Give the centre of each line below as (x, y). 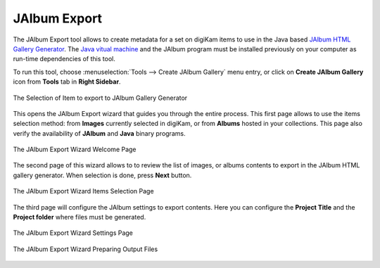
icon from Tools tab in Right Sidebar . (67, 82)
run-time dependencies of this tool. (64, 59)
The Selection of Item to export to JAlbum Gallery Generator (100, 98)
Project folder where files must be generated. (80, 217)
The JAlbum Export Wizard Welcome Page (75, 149)
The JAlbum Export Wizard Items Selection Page (83, 191)
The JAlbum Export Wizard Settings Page (73, 233)
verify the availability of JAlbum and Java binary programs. (99, 133)
